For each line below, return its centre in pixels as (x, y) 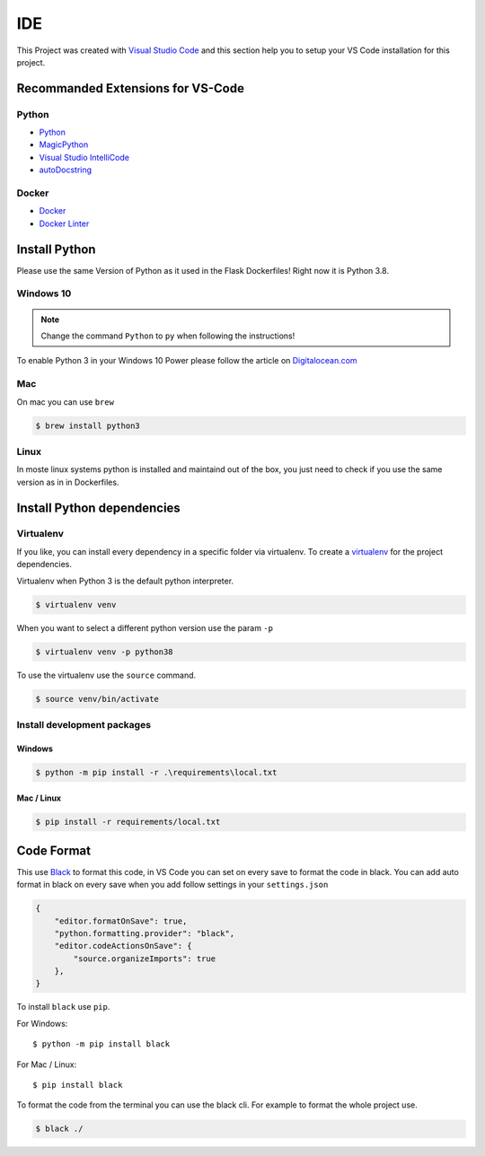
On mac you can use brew (65, 402)
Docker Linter (64, 223)
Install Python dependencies (99, 508)
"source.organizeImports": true (144, 959)
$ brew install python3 (88, 425)
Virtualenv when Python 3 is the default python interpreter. (125, 581)
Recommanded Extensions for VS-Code (130, 88)
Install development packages (84, 724)
